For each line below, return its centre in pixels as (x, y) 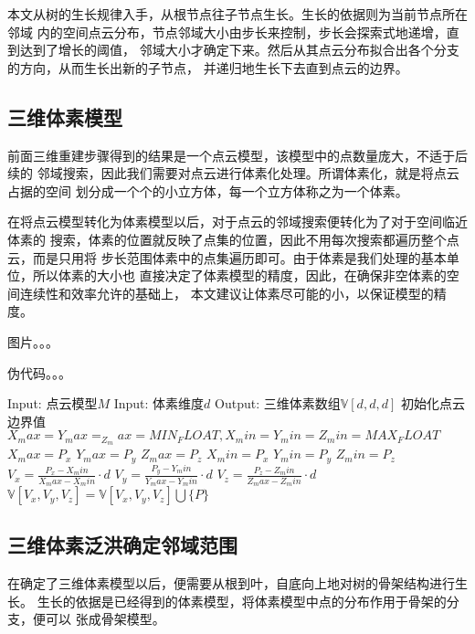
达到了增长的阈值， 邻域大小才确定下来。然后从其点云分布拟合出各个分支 (239, 50)
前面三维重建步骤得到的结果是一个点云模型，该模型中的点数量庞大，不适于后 (237, 155)
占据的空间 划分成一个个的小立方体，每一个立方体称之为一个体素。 (208, 190)
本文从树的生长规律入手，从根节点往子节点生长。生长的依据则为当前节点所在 (237, 14)
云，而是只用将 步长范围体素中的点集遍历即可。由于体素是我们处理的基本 (227, 257)
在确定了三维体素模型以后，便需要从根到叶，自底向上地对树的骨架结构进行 (231, 583)
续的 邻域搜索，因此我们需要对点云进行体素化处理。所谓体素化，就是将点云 (233, 173)
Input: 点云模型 (53, 403)
